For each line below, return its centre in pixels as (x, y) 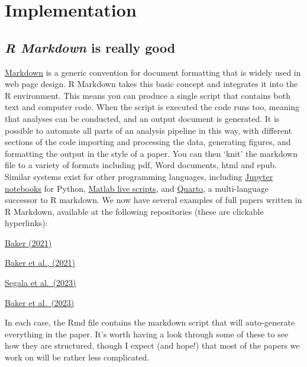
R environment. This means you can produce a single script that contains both (148, 95)
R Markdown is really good (90, 47)
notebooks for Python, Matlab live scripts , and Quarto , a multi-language (137, 188)
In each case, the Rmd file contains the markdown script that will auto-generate (150, 322)
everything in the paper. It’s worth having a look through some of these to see (147, 334)
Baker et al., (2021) (40, 263)
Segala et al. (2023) (41, 283)
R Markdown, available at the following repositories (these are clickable (134, 211)
